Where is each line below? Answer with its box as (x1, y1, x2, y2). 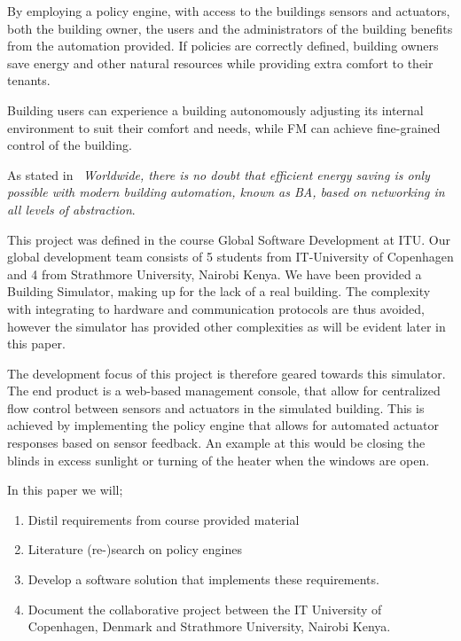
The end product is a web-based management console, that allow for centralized (7, 381, 441, 400)
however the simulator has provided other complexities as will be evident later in (7, 317, 446, 335)
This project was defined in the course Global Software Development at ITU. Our (7, 230, 450, 248)
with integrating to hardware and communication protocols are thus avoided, (7, 299, 425, 317)
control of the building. (7, 136, 132, 154)
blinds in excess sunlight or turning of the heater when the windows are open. (7, 450, 430, 469)
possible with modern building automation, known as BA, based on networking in (7, 183, 445, 201)
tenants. (7, 71, 51, 90)
